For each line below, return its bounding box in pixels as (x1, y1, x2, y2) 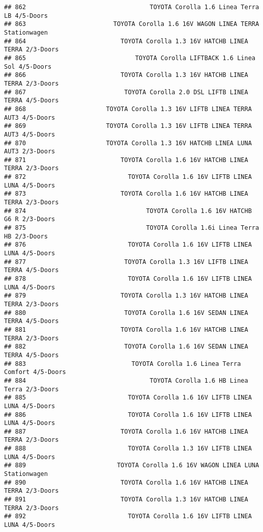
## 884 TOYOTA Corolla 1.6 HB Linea (4, 377, 248, 384)
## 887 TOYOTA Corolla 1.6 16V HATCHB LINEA (4, 428, 248, 435)
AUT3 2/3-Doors (4, 148, 55, 155)
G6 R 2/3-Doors (4, 216, 55, 223)
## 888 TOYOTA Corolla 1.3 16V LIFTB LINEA (4, 445, 252, 453)
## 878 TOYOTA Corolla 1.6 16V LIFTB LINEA (4, 275, 252, 282)
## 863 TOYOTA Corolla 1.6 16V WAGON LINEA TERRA (4, 20, 259, 28)
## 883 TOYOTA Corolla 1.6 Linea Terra (4, 360, 241, 367)
